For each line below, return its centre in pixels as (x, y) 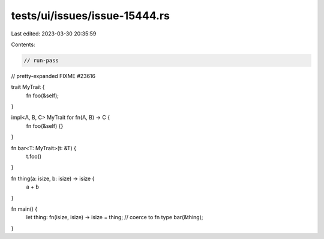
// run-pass (41, 60)
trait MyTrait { (28, 87)
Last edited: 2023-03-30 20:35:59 (54, 34)
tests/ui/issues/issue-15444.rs (91, 16)
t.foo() (34, 157)
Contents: (23, 44)
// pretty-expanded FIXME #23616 (53, 76)
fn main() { (24, 209)
